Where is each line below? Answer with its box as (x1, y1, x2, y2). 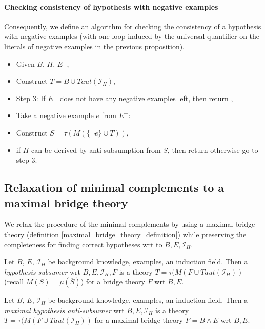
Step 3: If (16, 92, 46, 103)
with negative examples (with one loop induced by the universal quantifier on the (4, 31, 260, 42)
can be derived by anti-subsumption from (31, 144, 161, 155)
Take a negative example (16, 110, 94, 121)
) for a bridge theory (80, 276, 145, 287)
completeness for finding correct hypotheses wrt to (4, 239, 162, 249)
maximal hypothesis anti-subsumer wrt (4, 304, 125, 315)
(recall (4, 276, 24, 287)
